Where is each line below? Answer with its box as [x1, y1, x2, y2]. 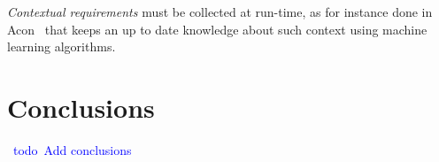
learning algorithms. [7, 37, 116, 56]
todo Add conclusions [13, 140, 132, 158]
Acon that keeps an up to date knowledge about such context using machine [7, 19, 427, 38]
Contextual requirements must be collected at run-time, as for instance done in [7, 3, 433, 20]
